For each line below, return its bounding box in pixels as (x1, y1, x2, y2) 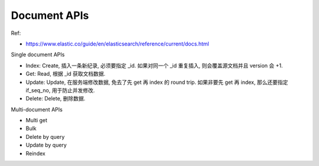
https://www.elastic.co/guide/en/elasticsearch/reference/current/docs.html (25, 40, 209, 47)
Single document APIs (11, 51, 65, 58)
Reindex (25, 149, 45, 157)
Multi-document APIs (11, 106, 63, 113)
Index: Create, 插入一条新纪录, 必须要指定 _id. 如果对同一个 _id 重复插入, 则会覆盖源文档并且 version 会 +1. (25, 62, 283, 69)
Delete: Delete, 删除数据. (25, 95, 86, 102)
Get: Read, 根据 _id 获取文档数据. (25, 70, 106, 77)
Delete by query (25, 133, 65, 140)
